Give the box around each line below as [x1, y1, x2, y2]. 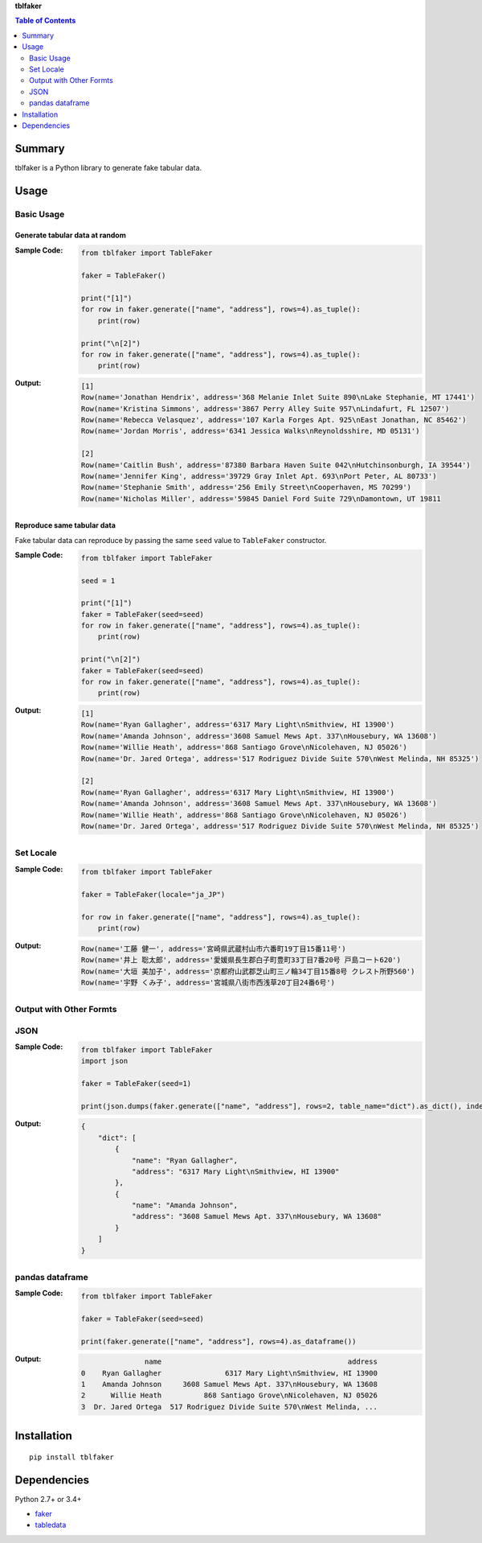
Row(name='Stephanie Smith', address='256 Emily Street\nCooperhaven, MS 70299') [80, 483, 412, 492]
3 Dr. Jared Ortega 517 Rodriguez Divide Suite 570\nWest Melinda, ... [80, 1402, 378, 1411]
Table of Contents [14, 16, 76, 26]
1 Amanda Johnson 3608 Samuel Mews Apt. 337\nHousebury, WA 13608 [80, 1380, 378, 1389]
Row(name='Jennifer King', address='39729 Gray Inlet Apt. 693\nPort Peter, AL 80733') [80, 471, 437, 480]
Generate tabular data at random [14, 230, 126, 241]
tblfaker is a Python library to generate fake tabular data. [14, 163, 202, 172]
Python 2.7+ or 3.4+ [14, 1494, 82, 1504]
